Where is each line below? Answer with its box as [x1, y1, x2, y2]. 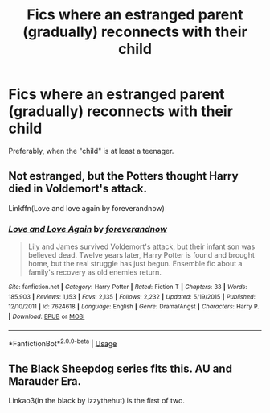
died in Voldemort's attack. [8, 182, 147, 196]
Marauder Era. [8, 374, 82, 388]
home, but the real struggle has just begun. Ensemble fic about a [27, 259, 243, 269]
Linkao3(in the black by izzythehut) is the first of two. [8, 396, 185, 406]
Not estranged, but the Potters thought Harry [8, 169, 239, 183]
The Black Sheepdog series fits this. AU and [8, 361, 233, 375]
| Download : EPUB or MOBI [8, 312, 85, 321]
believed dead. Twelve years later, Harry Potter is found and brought [27, 250, 256, 260]
